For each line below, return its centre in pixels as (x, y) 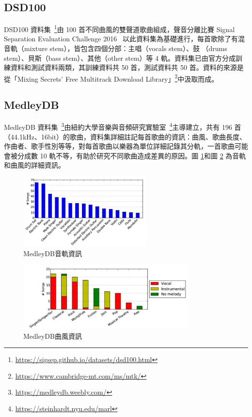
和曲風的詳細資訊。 (34, 165)
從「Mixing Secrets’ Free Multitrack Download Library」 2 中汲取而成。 (111, 78)
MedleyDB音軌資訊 (53, 253)
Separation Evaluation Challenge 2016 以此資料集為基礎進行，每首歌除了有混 (124, 39)
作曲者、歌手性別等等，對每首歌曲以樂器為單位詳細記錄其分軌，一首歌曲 (119, 146)
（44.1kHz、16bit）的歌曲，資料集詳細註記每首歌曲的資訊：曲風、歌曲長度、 (125, 136)
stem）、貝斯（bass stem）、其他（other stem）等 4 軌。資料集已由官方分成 (120, 58)
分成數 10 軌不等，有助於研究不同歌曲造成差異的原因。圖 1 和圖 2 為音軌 (132, 155)
